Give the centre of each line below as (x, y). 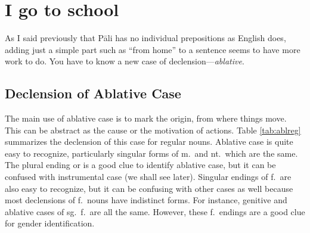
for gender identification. (50, 223)
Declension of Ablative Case (93, 93)
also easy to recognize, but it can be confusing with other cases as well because (149, 188)
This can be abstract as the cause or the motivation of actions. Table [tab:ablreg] (153, 130)
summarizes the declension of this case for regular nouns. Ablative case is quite (149, 142)
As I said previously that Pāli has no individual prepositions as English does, (145, 38)
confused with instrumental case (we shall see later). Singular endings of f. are (148, 177)
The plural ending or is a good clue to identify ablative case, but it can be (140, 165)
